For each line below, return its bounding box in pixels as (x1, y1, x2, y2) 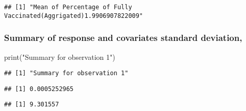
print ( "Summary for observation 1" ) (4, 51, 115, 62)
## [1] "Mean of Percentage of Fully (4, 4, 132, 11)
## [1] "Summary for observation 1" (4, 70, 129, 77)
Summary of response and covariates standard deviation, (4, 31, 242, 44)
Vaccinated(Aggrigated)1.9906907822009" (4, 12, 143, 19)
